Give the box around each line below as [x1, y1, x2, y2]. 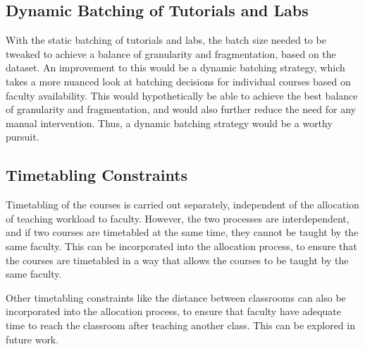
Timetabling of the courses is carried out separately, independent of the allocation [6, 197, 359, 212]
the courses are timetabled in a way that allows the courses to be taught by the [6, 252, 349, 267]
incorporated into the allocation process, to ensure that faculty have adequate [6, 304, 342, 319]
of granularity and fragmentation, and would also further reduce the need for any [6, 102, 357, 117]
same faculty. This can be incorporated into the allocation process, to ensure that [6, 238, 357, 253]
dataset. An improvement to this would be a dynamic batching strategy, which [6, 60, 345, 75]
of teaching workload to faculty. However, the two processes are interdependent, [6, 211, 349, 225]
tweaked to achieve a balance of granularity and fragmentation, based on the [6, 46, 336, 61]
